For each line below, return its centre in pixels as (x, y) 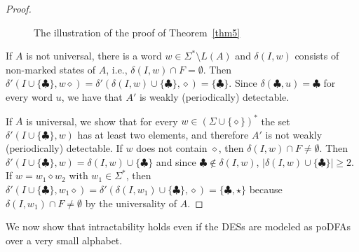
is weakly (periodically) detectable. (214, 96)
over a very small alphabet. (64, 240)
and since (176, 161)
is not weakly (294, 134)
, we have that (92, 96)
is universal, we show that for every (102, 121)
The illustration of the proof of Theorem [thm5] (137, 32)
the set (276, 121)
